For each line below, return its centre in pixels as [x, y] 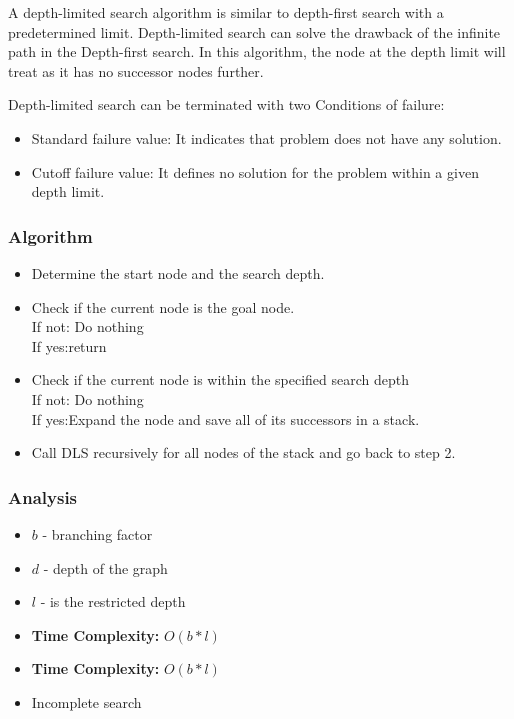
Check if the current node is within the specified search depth [220, 379]
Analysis [43, 496]
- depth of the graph [105, 567]
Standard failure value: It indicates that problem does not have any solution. [266, 137]
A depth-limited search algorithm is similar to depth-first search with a [226, 12]
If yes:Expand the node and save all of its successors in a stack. [225, 418]
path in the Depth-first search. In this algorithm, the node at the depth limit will [257, 51]
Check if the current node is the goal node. [163, 306]
